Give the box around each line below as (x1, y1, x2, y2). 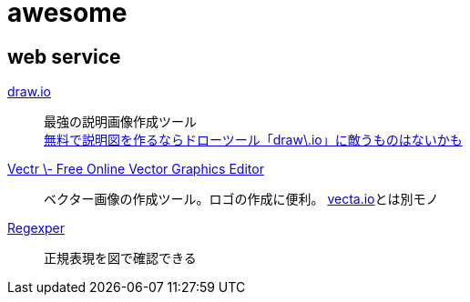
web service (7, 45, 121, 68)
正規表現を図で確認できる (44, 250, 197, 267)
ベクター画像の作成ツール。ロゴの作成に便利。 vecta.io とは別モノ (44, 191, 439, 207)
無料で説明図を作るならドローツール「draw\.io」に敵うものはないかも (44, 132, 463, 148)
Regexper (7, 220, 66, 237)
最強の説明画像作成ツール (44, 114, 197, 130)
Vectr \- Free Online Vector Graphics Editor (7, 161, 264, 177)
